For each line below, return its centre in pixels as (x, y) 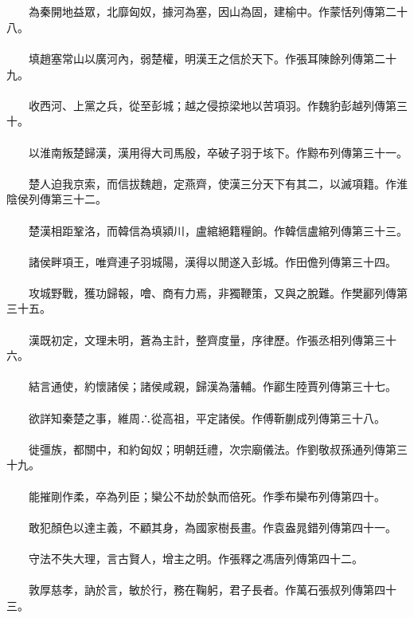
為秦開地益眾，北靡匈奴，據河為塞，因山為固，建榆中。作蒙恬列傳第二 (212, 12)
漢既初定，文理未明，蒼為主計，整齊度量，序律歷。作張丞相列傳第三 (207, 339)
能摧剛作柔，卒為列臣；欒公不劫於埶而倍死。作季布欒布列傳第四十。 (207, 496)
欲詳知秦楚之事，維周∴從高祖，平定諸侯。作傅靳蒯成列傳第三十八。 (207, 417)
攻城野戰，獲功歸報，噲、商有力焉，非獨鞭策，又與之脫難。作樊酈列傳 (212, 292)
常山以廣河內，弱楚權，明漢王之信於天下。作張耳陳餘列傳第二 (223, 58)
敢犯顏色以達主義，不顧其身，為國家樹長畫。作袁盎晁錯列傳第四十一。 (212, 527)
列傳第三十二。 (67, 199)
